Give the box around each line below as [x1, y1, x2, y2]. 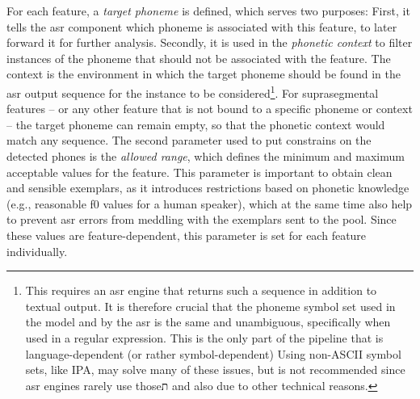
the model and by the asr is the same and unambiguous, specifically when [25, 313, 391, 330]
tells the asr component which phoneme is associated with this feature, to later [6, 18, 397, 35]
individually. [6, 242, 68, 259]
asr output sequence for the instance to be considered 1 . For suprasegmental [6, 82, 379, 101]
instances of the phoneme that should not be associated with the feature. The [6, 49, 391, 66]
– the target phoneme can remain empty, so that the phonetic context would [6, 115, 385, 132]
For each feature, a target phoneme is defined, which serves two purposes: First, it [6, 2, 410, 19]
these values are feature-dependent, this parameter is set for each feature [6, 226, 367, 243]
